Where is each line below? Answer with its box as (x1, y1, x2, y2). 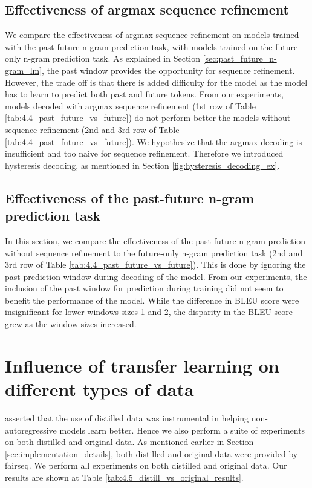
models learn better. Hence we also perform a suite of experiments (59, 423, 305, 436)
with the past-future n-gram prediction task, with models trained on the (5, 40, 273, 53)
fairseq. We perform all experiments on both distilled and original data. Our (5, 459, 287, 472)
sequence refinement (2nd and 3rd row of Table (5, 123, 180, 135)
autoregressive (5, 423, 57, 436)
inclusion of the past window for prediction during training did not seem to (5, 282, 284, 294)
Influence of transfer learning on (5, 353, 279, 377)
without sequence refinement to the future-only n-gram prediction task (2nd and (5, 246, 303, 259)
